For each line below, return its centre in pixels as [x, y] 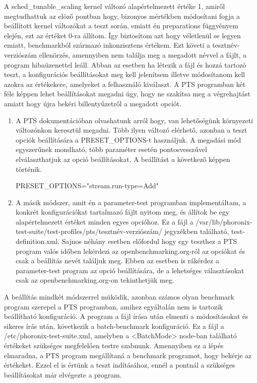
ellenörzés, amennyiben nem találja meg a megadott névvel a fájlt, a [143, 54]
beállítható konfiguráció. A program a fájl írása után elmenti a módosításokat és [126, 316]
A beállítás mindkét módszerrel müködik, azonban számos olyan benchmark [119, 297]
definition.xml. [38, 241]
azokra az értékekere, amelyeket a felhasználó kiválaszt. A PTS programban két [125, 84]
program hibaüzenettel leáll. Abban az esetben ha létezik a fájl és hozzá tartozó [125, 64]
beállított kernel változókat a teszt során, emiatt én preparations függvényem [121, 26]
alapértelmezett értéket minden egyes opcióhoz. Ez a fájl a [104, 221]
